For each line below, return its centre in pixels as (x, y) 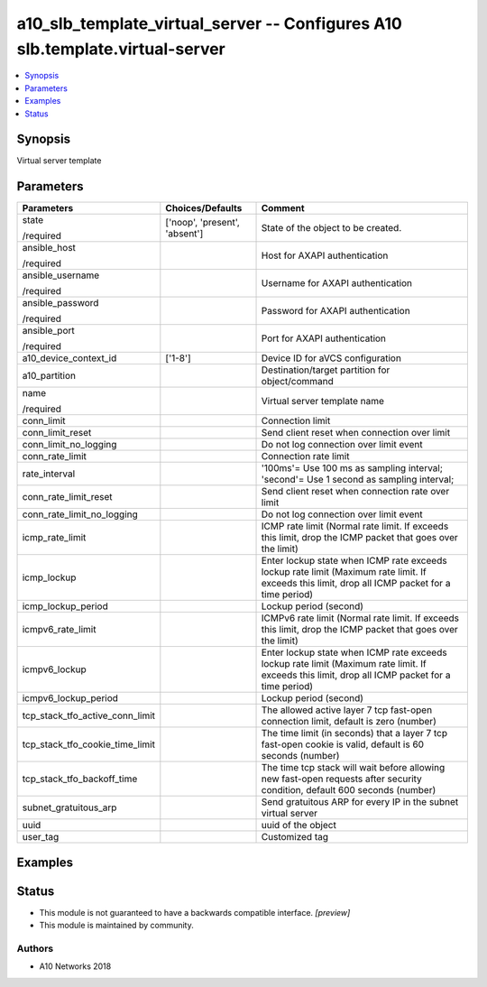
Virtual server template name (323, 401)
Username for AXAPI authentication (337, 283)
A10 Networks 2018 (75, 966)
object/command (297, 382)
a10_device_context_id (69, 358)
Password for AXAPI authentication (335, 311)
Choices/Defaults (204, 208)
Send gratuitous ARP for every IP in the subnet (360, 802)
